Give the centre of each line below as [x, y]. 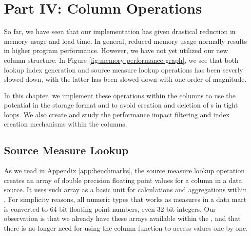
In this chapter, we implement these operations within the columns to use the [120, 95]
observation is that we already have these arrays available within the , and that [122, 218]
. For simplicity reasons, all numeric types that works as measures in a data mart [125, 199]
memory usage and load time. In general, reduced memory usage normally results [125, 41]
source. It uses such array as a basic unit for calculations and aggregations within [125, 190]
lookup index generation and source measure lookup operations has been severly [124, 69]
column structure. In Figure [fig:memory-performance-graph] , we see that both [121, 60]
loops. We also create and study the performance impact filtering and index [117, 114]
